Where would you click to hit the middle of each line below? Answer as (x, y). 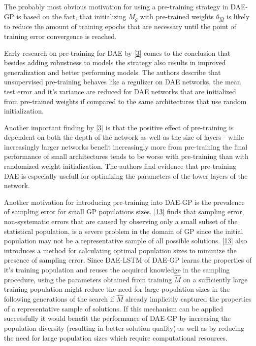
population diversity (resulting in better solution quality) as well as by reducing (124, 328)
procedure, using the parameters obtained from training (88, 279)
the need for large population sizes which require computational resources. (116, 337)
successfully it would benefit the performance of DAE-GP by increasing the (117, 318)
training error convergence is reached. (60, 36)
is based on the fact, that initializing (71, 16)
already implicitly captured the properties (188, 299)
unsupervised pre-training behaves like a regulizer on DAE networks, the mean (123, 82)
